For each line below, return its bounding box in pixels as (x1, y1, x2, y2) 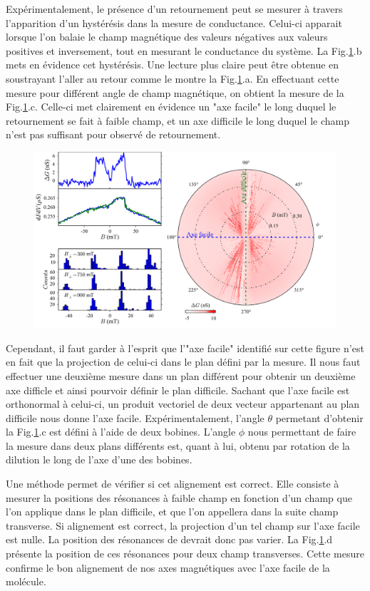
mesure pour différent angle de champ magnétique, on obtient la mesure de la (6, 85, 344, 100)
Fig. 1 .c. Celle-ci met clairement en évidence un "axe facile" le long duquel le (6, 99, 336, 114)
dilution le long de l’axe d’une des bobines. (6, 452, 192, 467)
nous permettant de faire (247, 424, 356, 439)
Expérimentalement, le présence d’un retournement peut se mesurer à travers (6, 1, 343, 16)
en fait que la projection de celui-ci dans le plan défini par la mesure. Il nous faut (6, 354, 361, 369)
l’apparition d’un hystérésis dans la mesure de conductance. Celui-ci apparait (6, 15, 342, 30)
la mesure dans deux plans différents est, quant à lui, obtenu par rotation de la (6, 438, 350, 453)
